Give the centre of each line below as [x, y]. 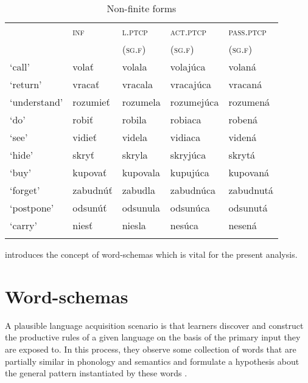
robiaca [186, 119]
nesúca [184, 225]
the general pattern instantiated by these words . [96, 373]
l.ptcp [135, 31]
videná [243, 137]
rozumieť [91, 102]
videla [135, 137]
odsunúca [190, 208]
